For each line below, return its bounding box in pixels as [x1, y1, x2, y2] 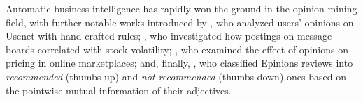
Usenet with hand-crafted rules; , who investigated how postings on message [6, 28, 332, 43]
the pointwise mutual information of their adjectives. [6, 83, 232, 97]
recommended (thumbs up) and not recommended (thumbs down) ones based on [6, 69, 346, 83]
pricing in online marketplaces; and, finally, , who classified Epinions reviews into [6, 56, 353, 70]
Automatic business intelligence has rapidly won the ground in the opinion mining [6, 1, 357, 15]
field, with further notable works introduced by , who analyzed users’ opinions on [6, 15, 354, 29]
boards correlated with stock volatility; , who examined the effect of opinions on [6, 42, 348, 56]
